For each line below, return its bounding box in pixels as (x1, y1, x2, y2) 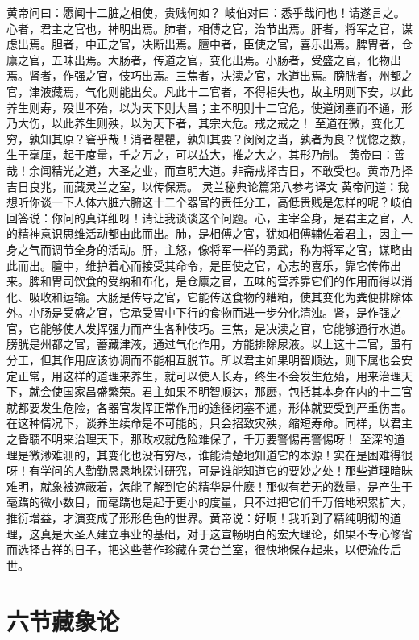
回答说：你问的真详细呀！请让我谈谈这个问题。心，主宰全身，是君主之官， (6, 209, 401, 226)
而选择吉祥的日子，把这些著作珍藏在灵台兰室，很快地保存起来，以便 (6, 541, 367, 558)
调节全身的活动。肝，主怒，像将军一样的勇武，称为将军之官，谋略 (51, 240, 401, 257)
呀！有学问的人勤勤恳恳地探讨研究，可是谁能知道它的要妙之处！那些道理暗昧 (6, 462, 413, 479)
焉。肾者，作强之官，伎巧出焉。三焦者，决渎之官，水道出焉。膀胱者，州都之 (6, 67, 413, 84)
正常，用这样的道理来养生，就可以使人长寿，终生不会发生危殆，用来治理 (17, 367, 401, 384)
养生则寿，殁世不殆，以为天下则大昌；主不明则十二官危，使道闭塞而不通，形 (6, 98, 413, 115)
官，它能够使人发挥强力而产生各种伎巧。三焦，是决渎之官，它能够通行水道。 (6, 319, 413, 336)
